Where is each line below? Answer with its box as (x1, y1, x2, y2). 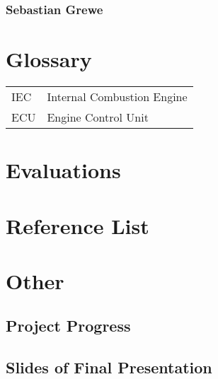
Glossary (6, 45, 92, 74)
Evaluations (6, 156, 121, 185)
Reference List (6, 211, 149, 240)
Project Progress (6, 315, 131, 337)
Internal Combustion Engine (47, 88, 188, 105)
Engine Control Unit (47, 108, 149, 125)
